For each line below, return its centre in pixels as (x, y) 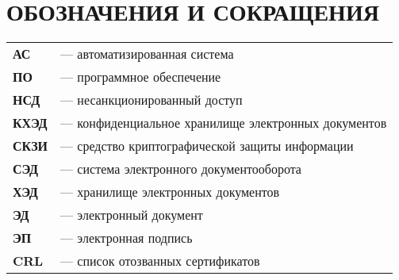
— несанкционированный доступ (152, 100)
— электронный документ (132, 215)
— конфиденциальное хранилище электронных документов (224, 123)
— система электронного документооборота (181, 169)
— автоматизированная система (147, 54)
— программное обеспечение (141, 77)
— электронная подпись (127, 238)
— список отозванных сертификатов (160, 261)
